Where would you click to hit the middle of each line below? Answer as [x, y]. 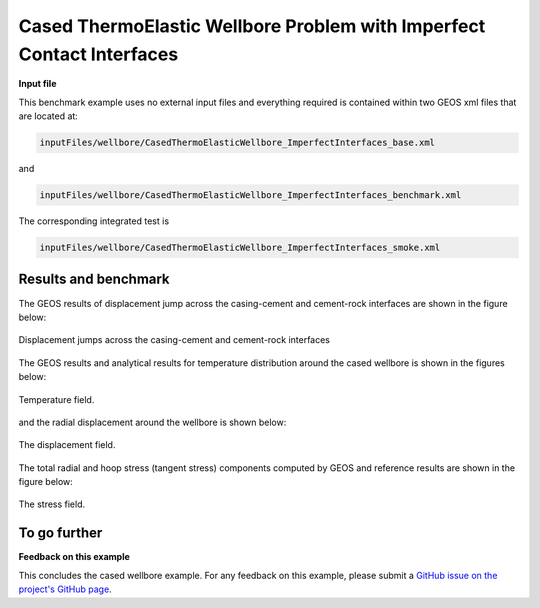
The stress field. [52, 504]
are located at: [48, 116]
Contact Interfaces [98, 54]
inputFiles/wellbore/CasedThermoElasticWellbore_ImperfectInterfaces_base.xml [237, 143]
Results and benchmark [94, 279]
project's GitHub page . [65, 589]
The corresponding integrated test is [94, 221]
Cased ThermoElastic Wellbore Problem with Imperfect [252, 26]
